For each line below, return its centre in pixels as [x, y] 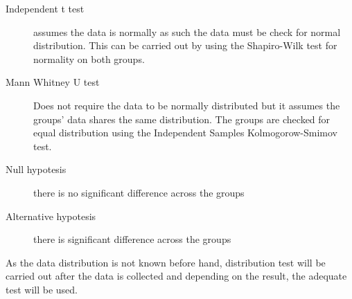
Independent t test [45, 8]
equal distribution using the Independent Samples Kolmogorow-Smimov [186, 133]
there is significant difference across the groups [132, 239]
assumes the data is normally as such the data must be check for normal [187, 31]
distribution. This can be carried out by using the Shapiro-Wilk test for [185, 45]
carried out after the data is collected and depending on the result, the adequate [176, 276]
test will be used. [42, 289]
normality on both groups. [89, 58]
